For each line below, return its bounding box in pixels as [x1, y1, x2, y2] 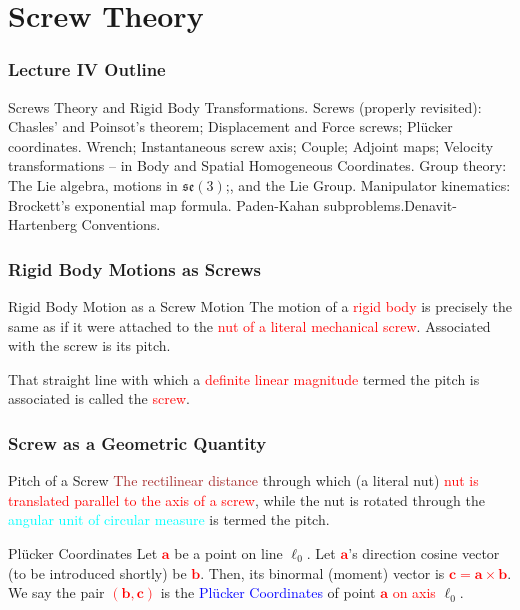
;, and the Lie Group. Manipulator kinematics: [225, 174, 511, 195]
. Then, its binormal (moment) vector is [200, 562, 445, 583]
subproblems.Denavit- [323, 194, 457, 215]
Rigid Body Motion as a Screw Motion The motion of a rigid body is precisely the [8, 295, 512, 316]
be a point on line [174, 542, 283, 563]
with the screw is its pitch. [8, 335, 171, 356]
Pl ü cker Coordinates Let [8, 542, 158, 563]
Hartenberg [8, 214, 77, 235]
